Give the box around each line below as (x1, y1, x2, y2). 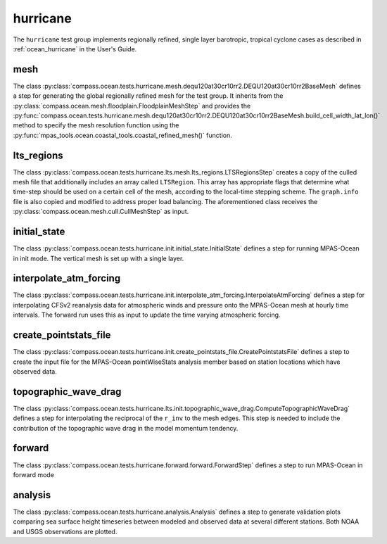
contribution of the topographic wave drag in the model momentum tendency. (13, 424, 239, 432)
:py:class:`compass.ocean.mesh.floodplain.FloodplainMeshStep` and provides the (13, 101, 251, 110)
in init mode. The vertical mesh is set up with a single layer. (13, 254, 184, 262)
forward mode (13, 470, 54, 479)
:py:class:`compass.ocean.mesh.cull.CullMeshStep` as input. (13, 208, 189, 216)
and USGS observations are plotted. (13, 527, 118, 536)
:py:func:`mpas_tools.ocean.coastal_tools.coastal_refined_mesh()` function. (13, 131, 232, 139)
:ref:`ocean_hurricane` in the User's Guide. (13, 44, 137, 53)
